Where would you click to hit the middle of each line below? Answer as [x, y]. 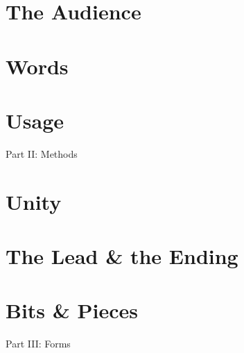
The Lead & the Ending [122, 256]
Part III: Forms [38, 344]
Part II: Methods [42, 153]
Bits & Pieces [72, 310]
